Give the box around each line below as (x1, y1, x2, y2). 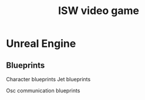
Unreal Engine (6, 37, 76, 50)
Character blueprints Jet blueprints (6, 76, 91, 82)
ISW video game (58, 4, 140, 18)
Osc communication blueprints (6, 87, 80, 94)
